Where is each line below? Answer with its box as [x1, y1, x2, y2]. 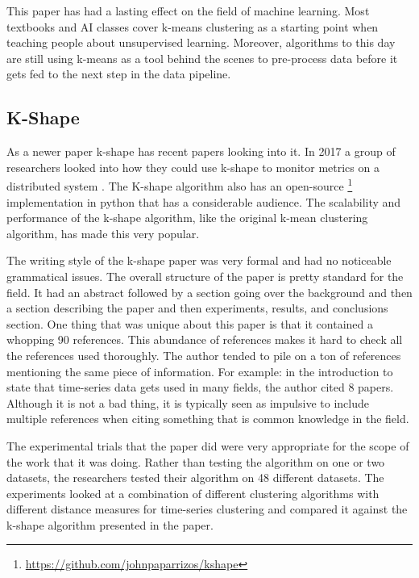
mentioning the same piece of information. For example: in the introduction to [6, 362, 393, 379]
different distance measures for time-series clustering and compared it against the [6, 501, 408, 517]
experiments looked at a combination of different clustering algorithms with [6, 484, 380, 501]
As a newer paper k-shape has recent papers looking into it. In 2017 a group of [6, 143, 396, 160]
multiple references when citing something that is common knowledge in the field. [6, 410, 409, 427]
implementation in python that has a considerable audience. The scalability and [6, 193, 401, 210]
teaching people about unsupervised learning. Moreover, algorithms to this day [6, 34, 396, 51]
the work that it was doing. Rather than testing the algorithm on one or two [6, 453, 385, 470]
